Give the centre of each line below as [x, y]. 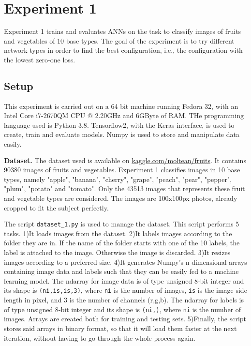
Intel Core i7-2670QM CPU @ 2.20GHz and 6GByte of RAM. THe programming [124, 115]
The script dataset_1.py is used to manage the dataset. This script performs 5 [122, 224]
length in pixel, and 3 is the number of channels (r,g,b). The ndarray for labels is [124, 300]
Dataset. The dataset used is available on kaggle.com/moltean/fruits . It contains [125, 160]
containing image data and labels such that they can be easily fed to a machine [121, 271]
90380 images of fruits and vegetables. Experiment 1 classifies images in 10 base [122, 170]
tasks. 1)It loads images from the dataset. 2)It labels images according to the [118, 233]
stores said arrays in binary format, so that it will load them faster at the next [120, 328]
